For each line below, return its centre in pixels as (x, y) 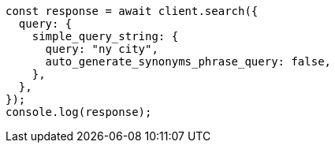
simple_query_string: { (105, 36)
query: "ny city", (102, 49)
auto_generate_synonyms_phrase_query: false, (188, 61)
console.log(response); (79, 112)
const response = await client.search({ (132, 11)
